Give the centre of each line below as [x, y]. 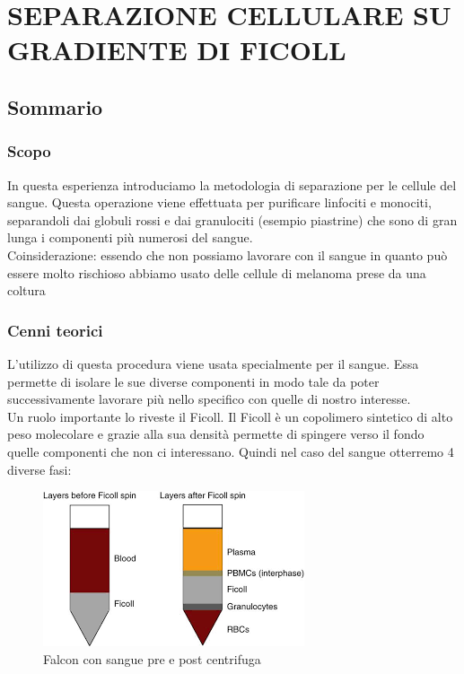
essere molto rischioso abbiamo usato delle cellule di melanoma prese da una [217, 272]
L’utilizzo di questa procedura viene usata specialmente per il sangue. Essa [213, 363]
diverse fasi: [39, 469]
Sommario [55, 106]
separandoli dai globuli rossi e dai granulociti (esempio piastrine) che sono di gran [232, 219]
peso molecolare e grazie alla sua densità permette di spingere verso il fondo [216, 434]
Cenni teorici [55, 330]
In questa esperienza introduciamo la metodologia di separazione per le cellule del [232, 184]
